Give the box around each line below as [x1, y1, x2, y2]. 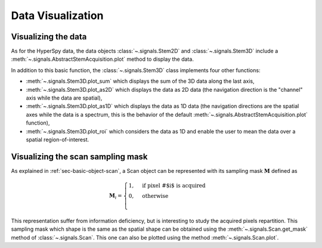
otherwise [142, 193, 169, 200]
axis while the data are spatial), [26, 94, 103, 101]
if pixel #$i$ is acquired [142, 182, 206, 189]
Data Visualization [11, 9, 104, 22]
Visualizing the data [11, 32, 87, 42]
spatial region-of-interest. [26, 136, 89, 143]
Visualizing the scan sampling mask [11, 151, 148, 162]
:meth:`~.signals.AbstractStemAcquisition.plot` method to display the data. [11, 55, 194, 63]
